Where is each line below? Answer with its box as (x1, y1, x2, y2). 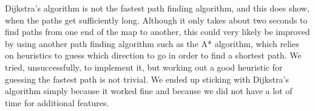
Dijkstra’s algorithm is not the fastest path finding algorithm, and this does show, (5, 2, 310, 14)
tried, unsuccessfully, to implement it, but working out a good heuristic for (5, 60, 283, 73)
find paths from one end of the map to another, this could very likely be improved (5, 25, 310, 38)
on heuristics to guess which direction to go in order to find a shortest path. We (5, 49, 302, 62)
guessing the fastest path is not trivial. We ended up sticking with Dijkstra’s (5, 72, 289, 85)
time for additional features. (5, 96, 109, 109)
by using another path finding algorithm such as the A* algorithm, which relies (5, 37, 299, 49)
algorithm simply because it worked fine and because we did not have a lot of (5, 84, 293, 97)
